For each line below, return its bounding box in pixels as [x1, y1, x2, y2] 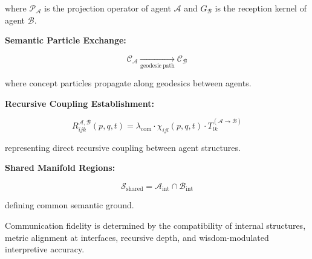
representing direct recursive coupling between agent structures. [5, 141, 241, 153]
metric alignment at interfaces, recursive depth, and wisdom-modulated [5, 231, 269, 243]
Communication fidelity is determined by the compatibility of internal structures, [5, 219, 306, 231]
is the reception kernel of [215, 2, 307, 14]
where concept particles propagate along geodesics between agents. [5, 76, 252, 89]
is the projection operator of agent [44, 2, 171, 14]
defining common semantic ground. [5, 199, 134, 211]
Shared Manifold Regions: [5, 161, 115, 174]
